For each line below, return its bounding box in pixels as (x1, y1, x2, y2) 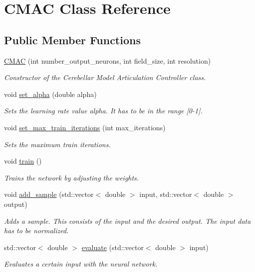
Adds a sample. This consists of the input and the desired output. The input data (4, 215, 251, 226)
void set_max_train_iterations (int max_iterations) (4, 122, 166, 132)
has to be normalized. (4, 225, 69, 236)
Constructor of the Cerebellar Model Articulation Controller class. (4, 72, 206, 83)
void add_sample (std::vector (4, 189, 94, 199)
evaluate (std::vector (81, 242, 144, 252)
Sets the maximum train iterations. (4, 139, 111, 149)
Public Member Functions (4, 32, 141, 47)
